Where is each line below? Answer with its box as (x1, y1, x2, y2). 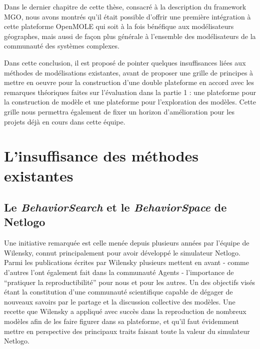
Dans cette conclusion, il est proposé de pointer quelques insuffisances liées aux (4, 57, 246, 67)
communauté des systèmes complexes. (4, 40, 119, 51)
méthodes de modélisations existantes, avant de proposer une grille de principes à (4, 67, 253, 77)
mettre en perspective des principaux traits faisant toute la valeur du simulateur (4, 325, 250, 336)
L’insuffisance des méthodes (4, 145, 199, 166)
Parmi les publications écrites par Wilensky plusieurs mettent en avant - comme (4, 257, 249, 267)
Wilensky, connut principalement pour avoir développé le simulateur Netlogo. (4, 247, 240, 257)
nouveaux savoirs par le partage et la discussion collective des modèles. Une (4, 296, 235, 306)
